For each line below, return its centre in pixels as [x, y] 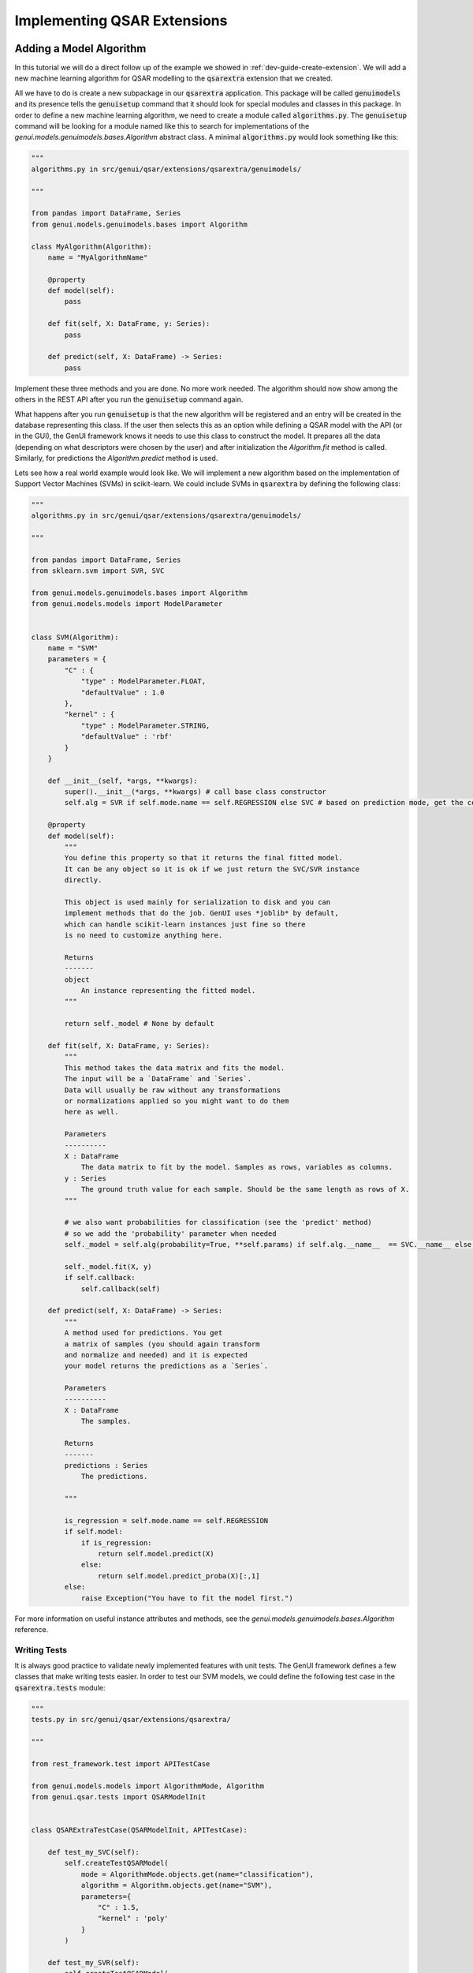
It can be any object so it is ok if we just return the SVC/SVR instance [212, 869]
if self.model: [94, 1532]
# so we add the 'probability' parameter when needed [170, 1234]
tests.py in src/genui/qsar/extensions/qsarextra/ [131, 1720]
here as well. [91, 1112]
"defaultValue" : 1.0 [123, 692]
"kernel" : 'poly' [133, 1919]
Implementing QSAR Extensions [121, 21]
